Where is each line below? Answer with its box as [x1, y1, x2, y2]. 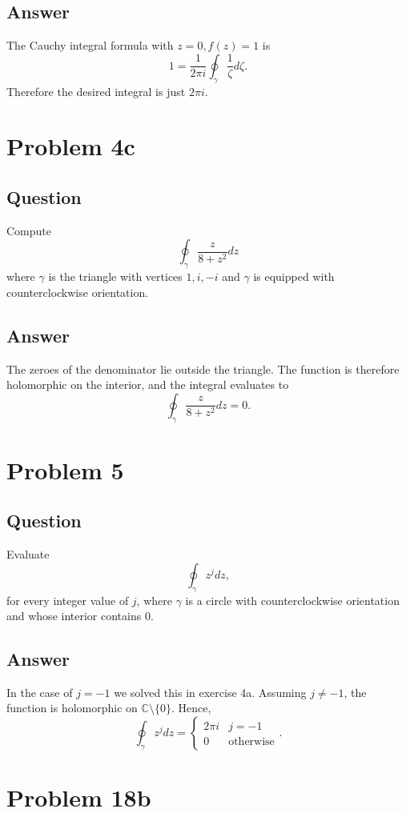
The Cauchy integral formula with [6, 37, 174, 54]
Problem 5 [6, 453, 124, 486]
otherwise [228, 736, 275, 748]
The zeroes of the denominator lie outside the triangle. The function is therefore [6, 360, 400, 377]
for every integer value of [6, 591, 129, 608]
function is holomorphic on [6, 699, 138, 716]
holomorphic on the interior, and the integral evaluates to [6, 376, 289, 393]
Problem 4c [6, 130, 135, 162]
